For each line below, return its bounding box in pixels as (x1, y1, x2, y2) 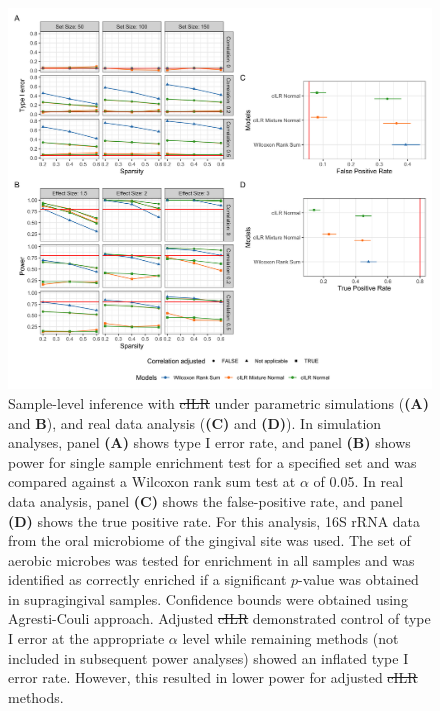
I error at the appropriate (8, 628, 165, 649)
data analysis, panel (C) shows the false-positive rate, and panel (8, 490, 403, 511)
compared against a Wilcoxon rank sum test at (8, 471, 296, 492)
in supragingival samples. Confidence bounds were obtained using (8, 588, 408, 609)
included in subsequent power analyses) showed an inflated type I (8, 647, 409, 668)
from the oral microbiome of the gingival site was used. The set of (8, 530, 411, 551)
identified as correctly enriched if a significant (8, 569, 287, 590)
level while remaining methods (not (182, 628, 399, 649)
